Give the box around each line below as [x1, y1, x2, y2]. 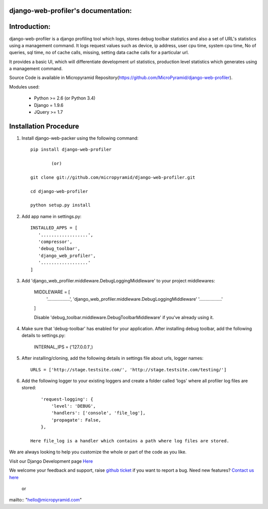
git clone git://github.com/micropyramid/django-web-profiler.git [30, 174, 196, 180]
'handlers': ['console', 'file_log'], [51, 410, 146, 416]
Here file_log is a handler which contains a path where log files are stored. [30, 438, 229, 444]
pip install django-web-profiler [30, 147, 112, 153]
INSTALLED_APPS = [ [30, 225, 78, 231]
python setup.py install [30, 202, 91, 208]
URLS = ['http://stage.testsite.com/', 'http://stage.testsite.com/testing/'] [30, 367, 227, 372]
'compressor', [38, 239, 72, 245]
